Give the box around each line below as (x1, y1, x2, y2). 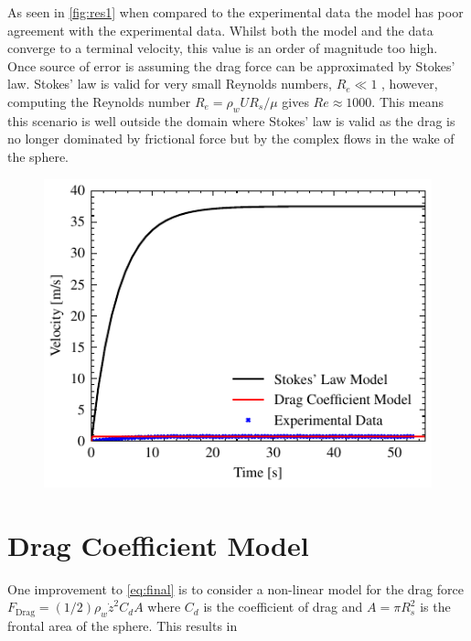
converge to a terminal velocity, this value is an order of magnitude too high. (7, 38, 438, 58)
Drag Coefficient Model (7, 526, 309, 563)
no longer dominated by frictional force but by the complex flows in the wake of (7, 129, 455, 148)
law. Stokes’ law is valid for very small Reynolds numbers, (7, 74, 332, 93)
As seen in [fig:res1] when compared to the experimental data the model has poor (7, 3, 464, 21)
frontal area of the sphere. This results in (7, 616, 238, 636)
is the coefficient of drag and (203, 597, 363, 616)
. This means (371, 91, 444, 111)
